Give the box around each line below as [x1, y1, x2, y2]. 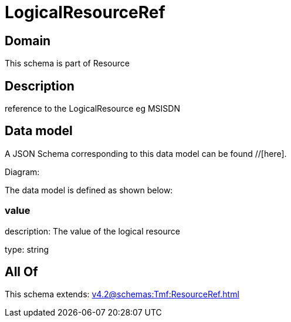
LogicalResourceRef [5, 2, 165, 22]
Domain [5, 33, 51, 48]
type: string [5, 244, 49, 254]
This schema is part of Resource [5, 58, 130, 69]
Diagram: [5, 166, 40, 177]
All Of [5, 264, 38, 280]
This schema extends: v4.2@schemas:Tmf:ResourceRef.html [5, 289, 239, 300]
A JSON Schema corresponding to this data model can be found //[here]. [5, 148, 287, 159]
